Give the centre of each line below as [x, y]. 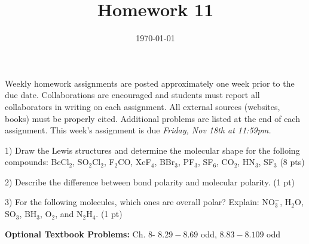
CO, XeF [134, 162]
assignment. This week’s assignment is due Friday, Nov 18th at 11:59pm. [138, 130]
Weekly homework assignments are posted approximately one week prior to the [150, 83]
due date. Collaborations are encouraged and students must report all [132, 95]
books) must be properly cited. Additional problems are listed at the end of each [152, 118]
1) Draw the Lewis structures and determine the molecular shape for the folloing [152, 150]
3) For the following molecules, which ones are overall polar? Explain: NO [140, 202]
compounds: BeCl [37, 162]
